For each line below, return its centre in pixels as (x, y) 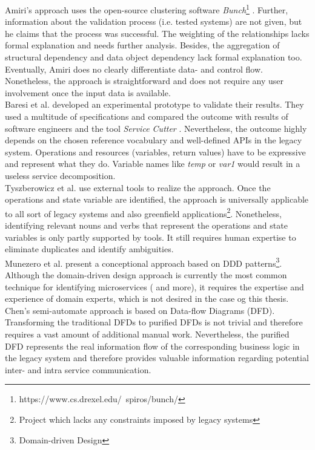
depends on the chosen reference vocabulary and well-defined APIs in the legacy (154, 140)
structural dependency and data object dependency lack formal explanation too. (154, 57)
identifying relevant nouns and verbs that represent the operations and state (146, 225)
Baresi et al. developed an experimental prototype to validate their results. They (154, 104)
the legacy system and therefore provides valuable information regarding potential (157, 358)
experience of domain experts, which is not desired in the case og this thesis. (147, 298)
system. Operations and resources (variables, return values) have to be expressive (155, 152)
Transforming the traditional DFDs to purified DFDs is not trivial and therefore (154, 322)
